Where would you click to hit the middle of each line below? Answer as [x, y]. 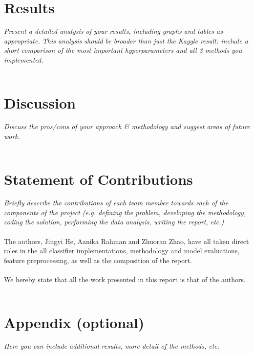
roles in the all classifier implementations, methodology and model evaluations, [122, 251]
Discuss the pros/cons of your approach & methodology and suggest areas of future [127, 126]
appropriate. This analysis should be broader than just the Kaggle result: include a [126, 40]
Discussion [40, 103]
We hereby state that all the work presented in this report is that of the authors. [125, 279]
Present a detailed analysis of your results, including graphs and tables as [113, 31]
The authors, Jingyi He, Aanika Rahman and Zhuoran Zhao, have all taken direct [127, 241]
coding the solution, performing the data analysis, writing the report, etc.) [114, 222]
